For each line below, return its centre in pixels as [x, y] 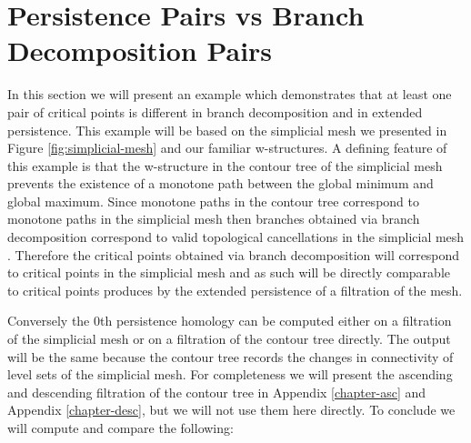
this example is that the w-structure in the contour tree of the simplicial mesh [225, 165]
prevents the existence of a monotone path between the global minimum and [220, 183]
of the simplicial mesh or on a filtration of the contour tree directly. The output [229, 339]
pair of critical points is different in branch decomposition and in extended [215, 111]
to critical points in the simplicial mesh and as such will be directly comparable [229, 272]
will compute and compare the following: [120, 428]
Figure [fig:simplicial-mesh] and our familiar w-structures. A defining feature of [227, 148]
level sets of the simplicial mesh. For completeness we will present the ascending [230, 374]
